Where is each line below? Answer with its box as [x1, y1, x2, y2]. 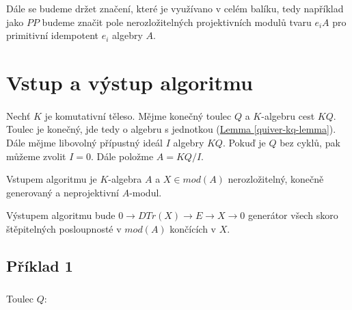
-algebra [108, 172, 142, 186]
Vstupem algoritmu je [6, 172, 97, 186]
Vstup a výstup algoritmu [6, 68, 253, 96]
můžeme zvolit [6, 148, 66, 163]
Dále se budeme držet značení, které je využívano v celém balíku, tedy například [6, 1, 344, 15]
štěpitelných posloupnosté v [6, 221, 122, 235]
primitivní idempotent [6, 28, 99, 42]
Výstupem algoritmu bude [6, 208, 116, 222]
